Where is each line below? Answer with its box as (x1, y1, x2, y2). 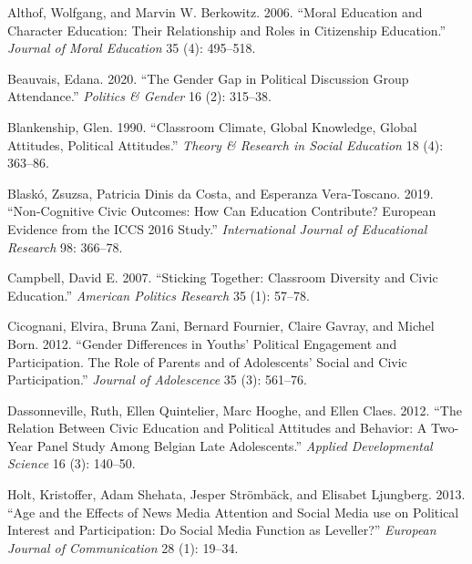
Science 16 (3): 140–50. (7, 454, 136, 473)
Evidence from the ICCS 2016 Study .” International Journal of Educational (7, 219, 427, 238)
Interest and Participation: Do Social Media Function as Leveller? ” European (7, 520, 436, 539)
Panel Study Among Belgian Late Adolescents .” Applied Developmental (36, 436, 433, 455)
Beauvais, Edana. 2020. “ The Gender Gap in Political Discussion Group (7, 68, 409, 87)
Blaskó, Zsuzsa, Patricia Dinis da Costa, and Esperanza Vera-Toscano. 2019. (7, 183, 434, 202)
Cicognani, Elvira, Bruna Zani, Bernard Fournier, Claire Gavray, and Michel (7, 316, 435, 335)
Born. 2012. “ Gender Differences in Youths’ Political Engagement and (7, 333, 397, 353)
